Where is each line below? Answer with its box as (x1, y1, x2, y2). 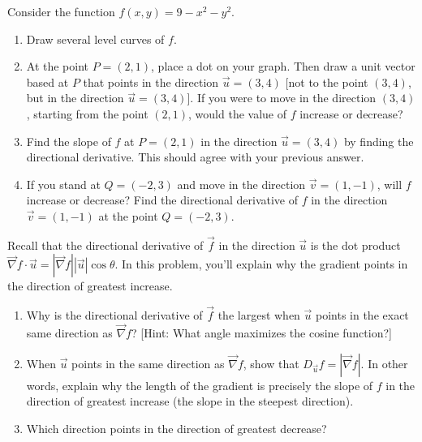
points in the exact (316, 307, 409, 324)
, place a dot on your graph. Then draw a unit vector (151, 58, 416, 75)
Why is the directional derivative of (26, 307, 203, 324)
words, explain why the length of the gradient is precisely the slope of (26, 376, 373, 393)
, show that (243, 354, 299, 371)
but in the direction (26, 89, 124, 106)
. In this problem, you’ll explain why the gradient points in (114, 255, 408, 272)
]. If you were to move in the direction (187, 89, 377, 106)
